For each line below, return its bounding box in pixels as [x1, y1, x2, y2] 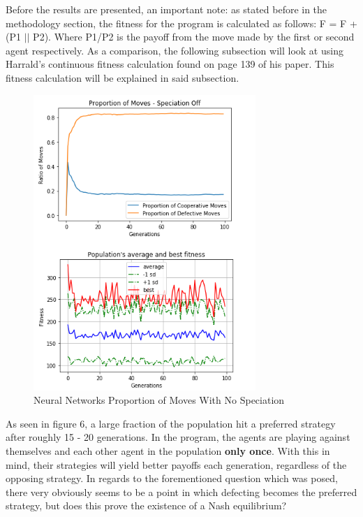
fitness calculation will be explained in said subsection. [6, 70, 239, 85]
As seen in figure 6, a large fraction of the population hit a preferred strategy [6, 416, 336, 430]
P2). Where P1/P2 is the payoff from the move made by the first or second [33, 29, 355, 44]
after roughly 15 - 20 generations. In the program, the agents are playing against [6, 430, 350, 444]
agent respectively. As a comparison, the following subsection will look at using [6, 43, 343, 57]
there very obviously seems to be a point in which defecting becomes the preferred [6, 484, 357, 499]
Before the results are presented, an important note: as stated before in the [6, 2, 327, 16]
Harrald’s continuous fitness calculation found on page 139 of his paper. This [6, 57, 334, 71]
